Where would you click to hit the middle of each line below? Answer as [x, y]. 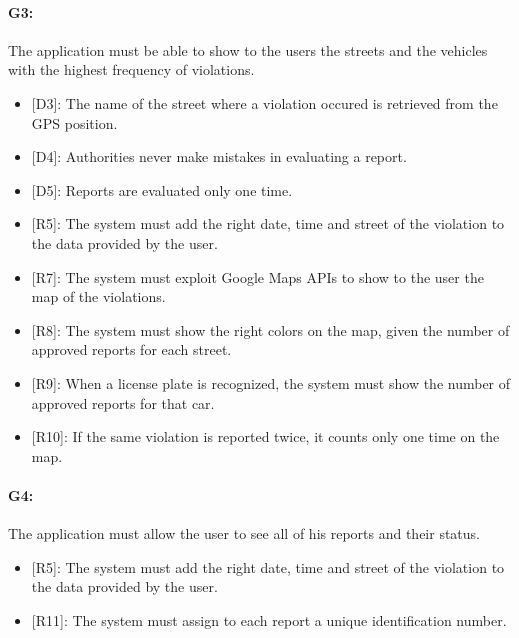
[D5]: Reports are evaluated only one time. [162, 189]
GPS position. [74, 122]
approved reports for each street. [131, 349]
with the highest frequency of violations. [131, 69]
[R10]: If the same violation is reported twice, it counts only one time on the [265, 436]
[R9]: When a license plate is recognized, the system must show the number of [271, 382]
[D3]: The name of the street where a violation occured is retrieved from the [264, 102]
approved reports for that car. [123, 402]
